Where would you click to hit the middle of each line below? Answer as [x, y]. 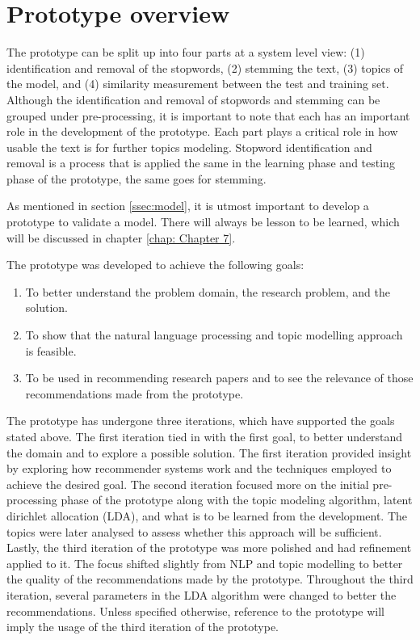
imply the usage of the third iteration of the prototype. [143, 627]
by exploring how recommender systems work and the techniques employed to [199, 468]
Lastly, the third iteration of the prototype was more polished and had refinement [209, 547]
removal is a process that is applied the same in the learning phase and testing [201, 163]
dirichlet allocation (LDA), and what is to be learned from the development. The [207, 515]
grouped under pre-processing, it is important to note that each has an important [208, 115]
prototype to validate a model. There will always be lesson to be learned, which [203, 222]
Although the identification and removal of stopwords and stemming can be [193, 99]
